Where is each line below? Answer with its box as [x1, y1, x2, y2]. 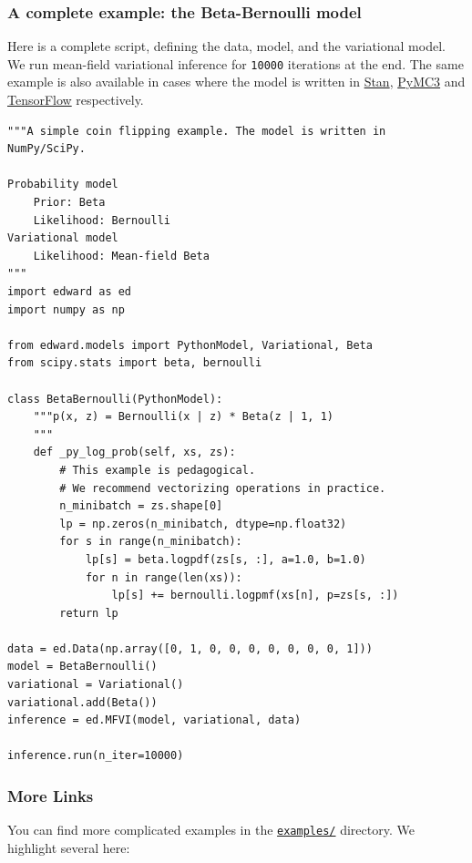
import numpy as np [7, 303, 125, 316]
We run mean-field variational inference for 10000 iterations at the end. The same [7, 54, 464, 73]
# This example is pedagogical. [59, 463, 256, 477]
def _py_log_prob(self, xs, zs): [33, 446, 236, 459]
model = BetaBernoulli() [7, 660, 158, 673]
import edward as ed [7, 285, 132, 298]
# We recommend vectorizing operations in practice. [59, 481, 386, 495]
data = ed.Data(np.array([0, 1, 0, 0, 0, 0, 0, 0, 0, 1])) [7, 642, 373, 655]
